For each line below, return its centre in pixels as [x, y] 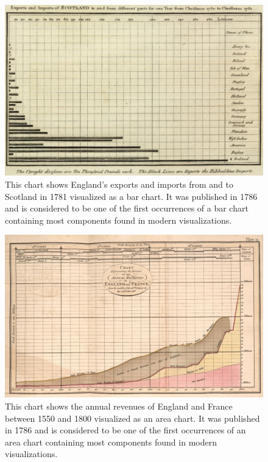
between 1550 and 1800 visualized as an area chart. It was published [132, 418]
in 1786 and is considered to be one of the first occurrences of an [125, 430]
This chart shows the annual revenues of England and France [119, 406]
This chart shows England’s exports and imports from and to [119, 184]
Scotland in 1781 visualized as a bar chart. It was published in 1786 [131, 196]
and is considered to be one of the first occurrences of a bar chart [127, 208]
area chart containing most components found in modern [111, 442]
